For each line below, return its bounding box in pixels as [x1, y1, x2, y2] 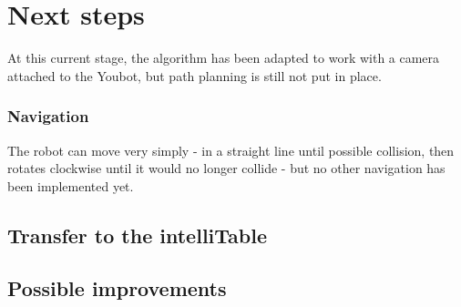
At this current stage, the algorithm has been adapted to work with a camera [7, 48, 440, 67]
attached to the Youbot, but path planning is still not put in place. [7, 66, 382, 85]
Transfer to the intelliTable [7, 220, 267, 249]
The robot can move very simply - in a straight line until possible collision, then [7, 140, 455, 159]
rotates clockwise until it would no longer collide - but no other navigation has [7, 159, 446, 178]
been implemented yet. [7, 176, 134, 195]
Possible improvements [7, 274, 227, 302]
